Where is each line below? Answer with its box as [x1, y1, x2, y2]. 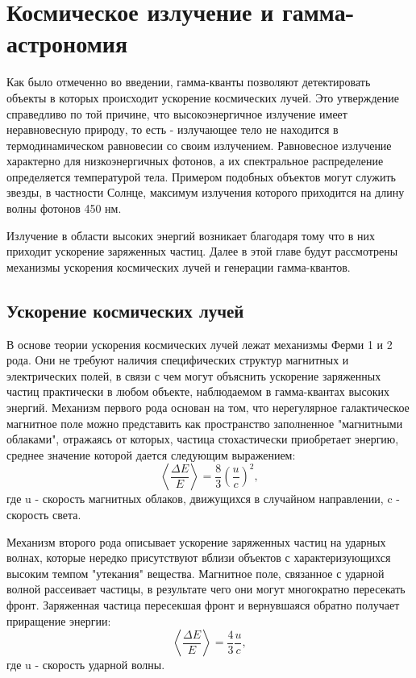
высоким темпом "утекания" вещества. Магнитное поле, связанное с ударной [6, 564, 385, 581]
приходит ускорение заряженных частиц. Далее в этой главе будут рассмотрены [6, 243, 398, 260]
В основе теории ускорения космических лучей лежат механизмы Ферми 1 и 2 [6, 335, 393, 352]
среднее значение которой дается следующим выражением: [6, 446, 296, 463]
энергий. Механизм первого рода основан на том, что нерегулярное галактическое [6, 399, 410, 416]
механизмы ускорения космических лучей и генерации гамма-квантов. [6, 258, 351, 275]
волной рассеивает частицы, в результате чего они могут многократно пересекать [6, 580, 406, 597]
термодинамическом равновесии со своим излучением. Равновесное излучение [6, 136, 392, 153]
